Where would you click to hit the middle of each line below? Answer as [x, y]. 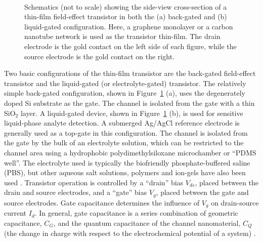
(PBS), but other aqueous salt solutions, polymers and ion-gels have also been [125, 172]
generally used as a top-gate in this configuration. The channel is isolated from [126, 132]
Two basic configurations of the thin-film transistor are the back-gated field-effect [130, 73]
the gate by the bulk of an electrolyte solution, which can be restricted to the [124, 143]
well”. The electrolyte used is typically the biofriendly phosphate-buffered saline [127, 162]
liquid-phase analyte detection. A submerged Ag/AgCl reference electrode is [122, 123]
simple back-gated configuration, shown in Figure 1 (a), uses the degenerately [125, 93]
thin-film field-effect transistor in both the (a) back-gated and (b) [126, 16]
